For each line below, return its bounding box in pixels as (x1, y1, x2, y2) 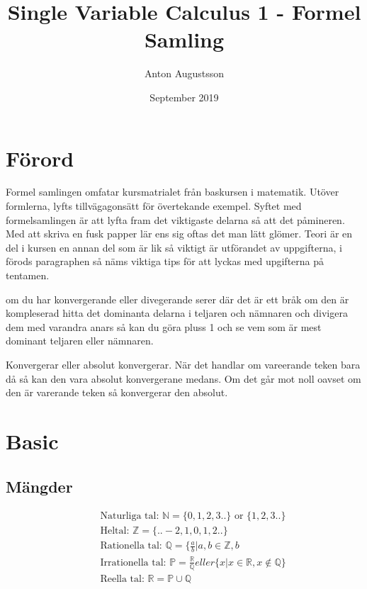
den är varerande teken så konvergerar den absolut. (6, 385, 228, 400)
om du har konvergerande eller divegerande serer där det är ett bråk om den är (6, 291, 349, 306)
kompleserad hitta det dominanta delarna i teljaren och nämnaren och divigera (6, 305, 348, 320)
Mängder (6, 475, 73, 497)
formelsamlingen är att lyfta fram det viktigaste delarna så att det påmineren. (6, 212, 345, 227)
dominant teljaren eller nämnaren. (6, 333, 154, 348)
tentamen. (6, 268, 50, 282)
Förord (6, 143, 74, 172)
